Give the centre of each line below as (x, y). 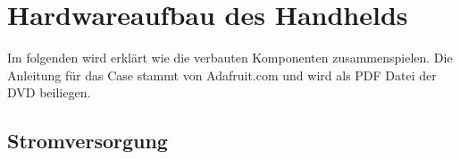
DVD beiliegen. (49, 92)
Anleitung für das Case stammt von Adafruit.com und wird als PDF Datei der (222, 75)
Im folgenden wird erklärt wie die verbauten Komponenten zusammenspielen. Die (230, 58)
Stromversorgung (88, 141)
